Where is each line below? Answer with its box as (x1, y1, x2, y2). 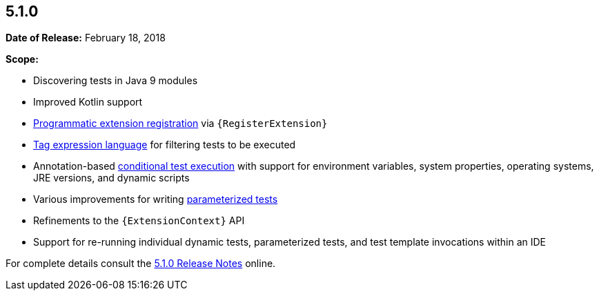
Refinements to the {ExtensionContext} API (33, 215, 245, 227)
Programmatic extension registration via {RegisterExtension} (33, 117, 328, 130)
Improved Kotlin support (33, 96, 143, 108)
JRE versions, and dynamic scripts (33, 172, 190, 184)
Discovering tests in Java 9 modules (33, 75, 198, 87)
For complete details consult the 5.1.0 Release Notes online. (6, 257, 276, 270)
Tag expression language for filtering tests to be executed (33, 139, 296, 151)
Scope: (6, 53, 39, 66)
